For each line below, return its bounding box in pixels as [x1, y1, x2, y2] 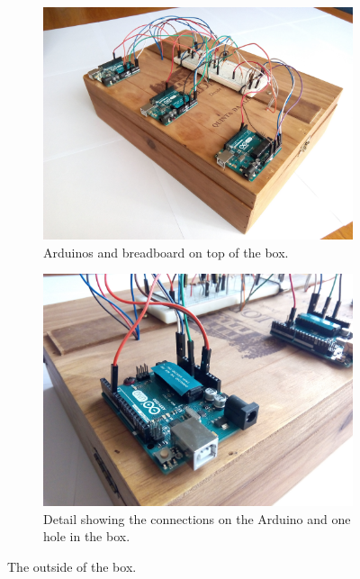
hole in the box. [43, 527, 130, 546]
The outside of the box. [7, 556, 137, 575]
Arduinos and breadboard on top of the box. [43, 242, 289, 261]
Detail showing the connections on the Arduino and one [43, 509, 351, 528]
